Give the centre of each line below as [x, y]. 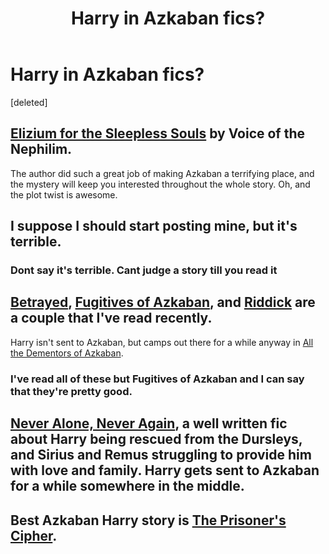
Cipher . [34, 535]
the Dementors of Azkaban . [67, 353]
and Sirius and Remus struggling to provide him [161, 455]
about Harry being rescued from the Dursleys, [156, 439]
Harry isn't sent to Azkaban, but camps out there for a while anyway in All [162, 342]
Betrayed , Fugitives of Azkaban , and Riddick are [163, 302]
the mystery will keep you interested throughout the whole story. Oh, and [160, 184]
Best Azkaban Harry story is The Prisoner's [148, 520]
